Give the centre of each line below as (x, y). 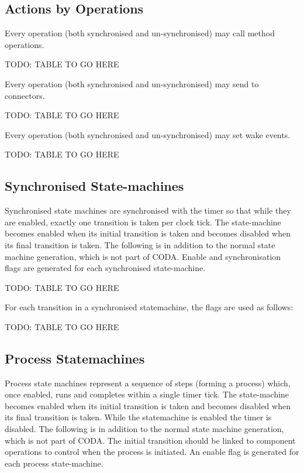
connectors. (25, 95)
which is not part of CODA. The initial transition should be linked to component (150, 440)
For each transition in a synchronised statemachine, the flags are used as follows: (149, 307)
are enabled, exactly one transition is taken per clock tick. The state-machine (143, 222)
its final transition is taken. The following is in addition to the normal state (140, 244)
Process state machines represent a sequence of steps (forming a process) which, (148, 383)
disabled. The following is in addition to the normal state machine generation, (144, 429)
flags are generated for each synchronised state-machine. (105, 268)
